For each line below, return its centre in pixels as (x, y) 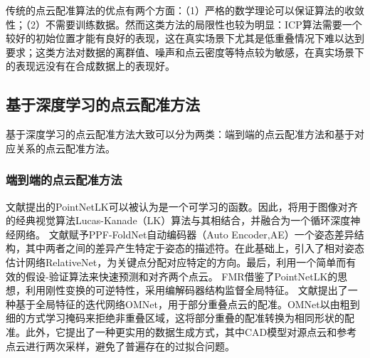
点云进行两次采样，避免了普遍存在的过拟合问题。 (120, 346)
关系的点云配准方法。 (65, 148)
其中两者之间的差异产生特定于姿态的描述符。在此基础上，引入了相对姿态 (195, 248)
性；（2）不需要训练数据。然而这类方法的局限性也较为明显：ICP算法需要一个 (184, 24)
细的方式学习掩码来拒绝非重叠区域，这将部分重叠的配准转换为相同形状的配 (180, 318)
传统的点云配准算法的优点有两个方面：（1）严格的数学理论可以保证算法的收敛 (185, 10)
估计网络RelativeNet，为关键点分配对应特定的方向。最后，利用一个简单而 (176, 262)
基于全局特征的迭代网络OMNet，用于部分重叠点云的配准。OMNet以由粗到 (187, 304)
